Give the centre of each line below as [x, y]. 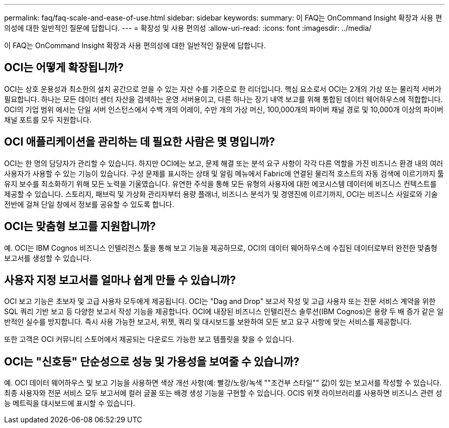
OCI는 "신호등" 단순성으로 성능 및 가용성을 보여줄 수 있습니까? [152, 361]
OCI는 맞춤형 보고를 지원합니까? [80, 227]
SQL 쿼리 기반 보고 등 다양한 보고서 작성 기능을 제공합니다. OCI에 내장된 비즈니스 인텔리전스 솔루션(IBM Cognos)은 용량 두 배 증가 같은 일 [224, 312]
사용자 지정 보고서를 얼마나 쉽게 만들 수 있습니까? [120, 280]
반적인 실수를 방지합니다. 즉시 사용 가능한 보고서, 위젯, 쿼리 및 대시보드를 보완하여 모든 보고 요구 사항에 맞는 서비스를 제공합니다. [208, 322]
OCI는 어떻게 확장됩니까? [64, 68]
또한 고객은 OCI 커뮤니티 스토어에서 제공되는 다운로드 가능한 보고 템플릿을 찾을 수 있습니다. [149, 339]
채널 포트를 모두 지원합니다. [48, 119]
